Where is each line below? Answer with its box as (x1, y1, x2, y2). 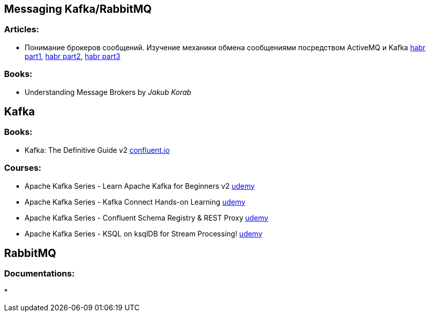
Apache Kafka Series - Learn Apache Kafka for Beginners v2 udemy (25, 181, 255, 190)
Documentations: (4, 268, 75, 279)
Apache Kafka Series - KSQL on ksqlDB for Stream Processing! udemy (25, 229, 262, 238)
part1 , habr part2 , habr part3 (25, 51, 120, 61)
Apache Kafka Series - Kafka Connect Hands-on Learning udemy (25, 197, 245, 206)
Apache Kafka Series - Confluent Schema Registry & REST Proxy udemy (25, 213, 269, 222)
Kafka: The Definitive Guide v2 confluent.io (25, 145, 170, 154)
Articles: (4, 24, 39, 35)
